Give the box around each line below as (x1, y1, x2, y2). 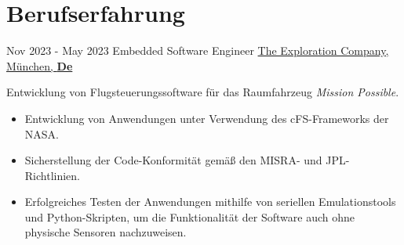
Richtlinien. (24, 167, 81, 183)
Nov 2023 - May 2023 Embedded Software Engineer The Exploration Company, (6, 42, 389, 59)
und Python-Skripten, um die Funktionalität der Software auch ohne (24, 208, 355, 225)
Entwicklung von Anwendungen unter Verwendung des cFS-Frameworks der (24, 110, 389, 126)
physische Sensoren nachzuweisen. (24, 224, 187, 240)
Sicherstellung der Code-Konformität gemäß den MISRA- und (24, 152, 322, 168)
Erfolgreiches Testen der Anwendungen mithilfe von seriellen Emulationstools (24, 193, 396, 210)
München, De (6, 57, 73, 74)
